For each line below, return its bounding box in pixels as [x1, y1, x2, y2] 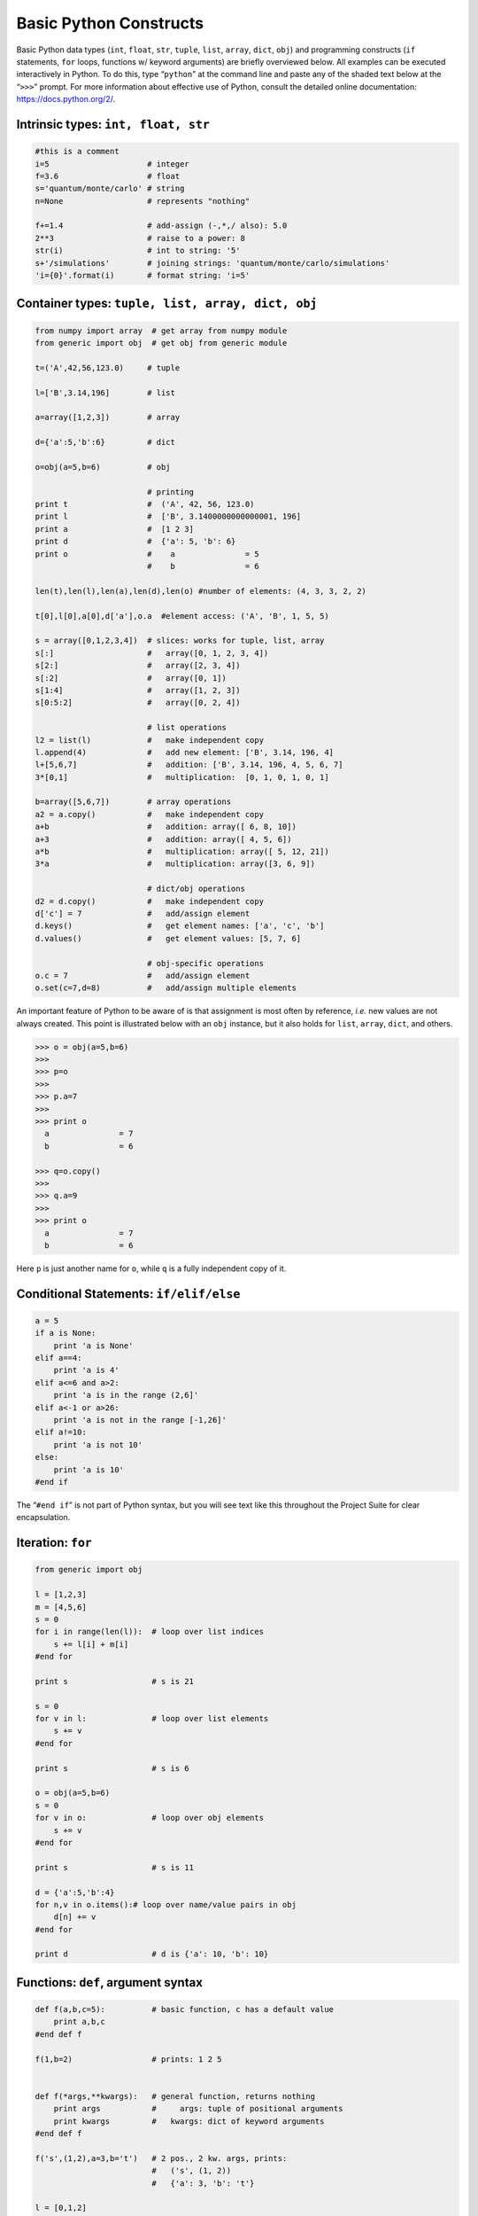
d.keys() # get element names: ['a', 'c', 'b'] [35, 921, 325, 931]
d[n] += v [53, 1912, 96, 1923]
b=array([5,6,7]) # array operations [35, 797, 232, 807]
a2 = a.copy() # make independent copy [35, 809, 265, 819]
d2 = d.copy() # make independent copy [35, 896, 265, 906]
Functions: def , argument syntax [16, 1975, 204, 1990]
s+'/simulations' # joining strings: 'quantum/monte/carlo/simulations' [35, 258, 390, 268]
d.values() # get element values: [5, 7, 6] [35, 933, 302, 943]
